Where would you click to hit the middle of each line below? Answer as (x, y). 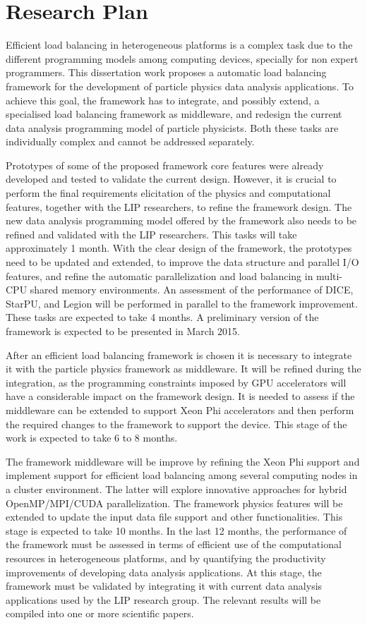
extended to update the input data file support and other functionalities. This (174, 517)
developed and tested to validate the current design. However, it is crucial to (171, 179)
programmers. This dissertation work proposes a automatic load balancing (166, 72)
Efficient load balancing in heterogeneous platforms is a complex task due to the (179, 45)
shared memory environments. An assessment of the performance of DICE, (192, 290)
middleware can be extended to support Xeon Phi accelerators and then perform (180, 409)
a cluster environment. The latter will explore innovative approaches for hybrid (176, 489)
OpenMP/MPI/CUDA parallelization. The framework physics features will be (174, 503)
